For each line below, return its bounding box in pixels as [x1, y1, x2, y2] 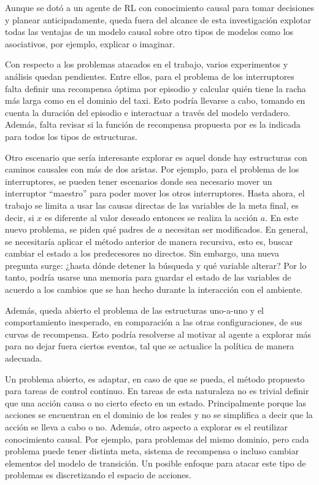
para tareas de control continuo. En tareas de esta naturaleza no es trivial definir [5, 384, 309, 397]
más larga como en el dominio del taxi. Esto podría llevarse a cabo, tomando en [5, 94, 306, 107]
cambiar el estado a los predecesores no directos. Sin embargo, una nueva [5, 247, 279, 260]
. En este [265, 211, 299, 223]
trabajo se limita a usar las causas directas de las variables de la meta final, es [5, 198, 299, 211]
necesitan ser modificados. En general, [165, 223, 308, 236]
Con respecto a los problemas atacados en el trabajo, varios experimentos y [5, 58, 288, 71]
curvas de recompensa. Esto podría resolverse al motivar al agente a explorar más [5, 327, 312, 340]
